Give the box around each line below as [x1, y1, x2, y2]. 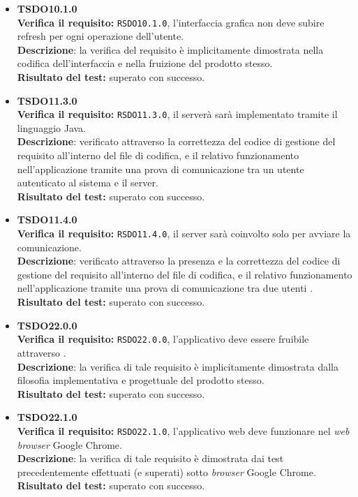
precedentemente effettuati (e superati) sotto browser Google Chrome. [17, 464, 316, 479]
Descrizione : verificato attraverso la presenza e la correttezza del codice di [17, 253, 341, 268]
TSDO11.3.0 [17, 93, 77, 107]
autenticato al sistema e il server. [17, 175, 158, 190]
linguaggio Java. [17, 120, 87, 135]
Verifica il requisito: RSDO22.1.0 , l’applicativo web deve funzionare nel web [17, 423, 350, 438]
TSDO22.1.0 [17, 410, 77, 424]
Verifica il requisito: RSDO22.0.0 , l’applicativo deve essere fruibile [17, 332, 309, 346]
